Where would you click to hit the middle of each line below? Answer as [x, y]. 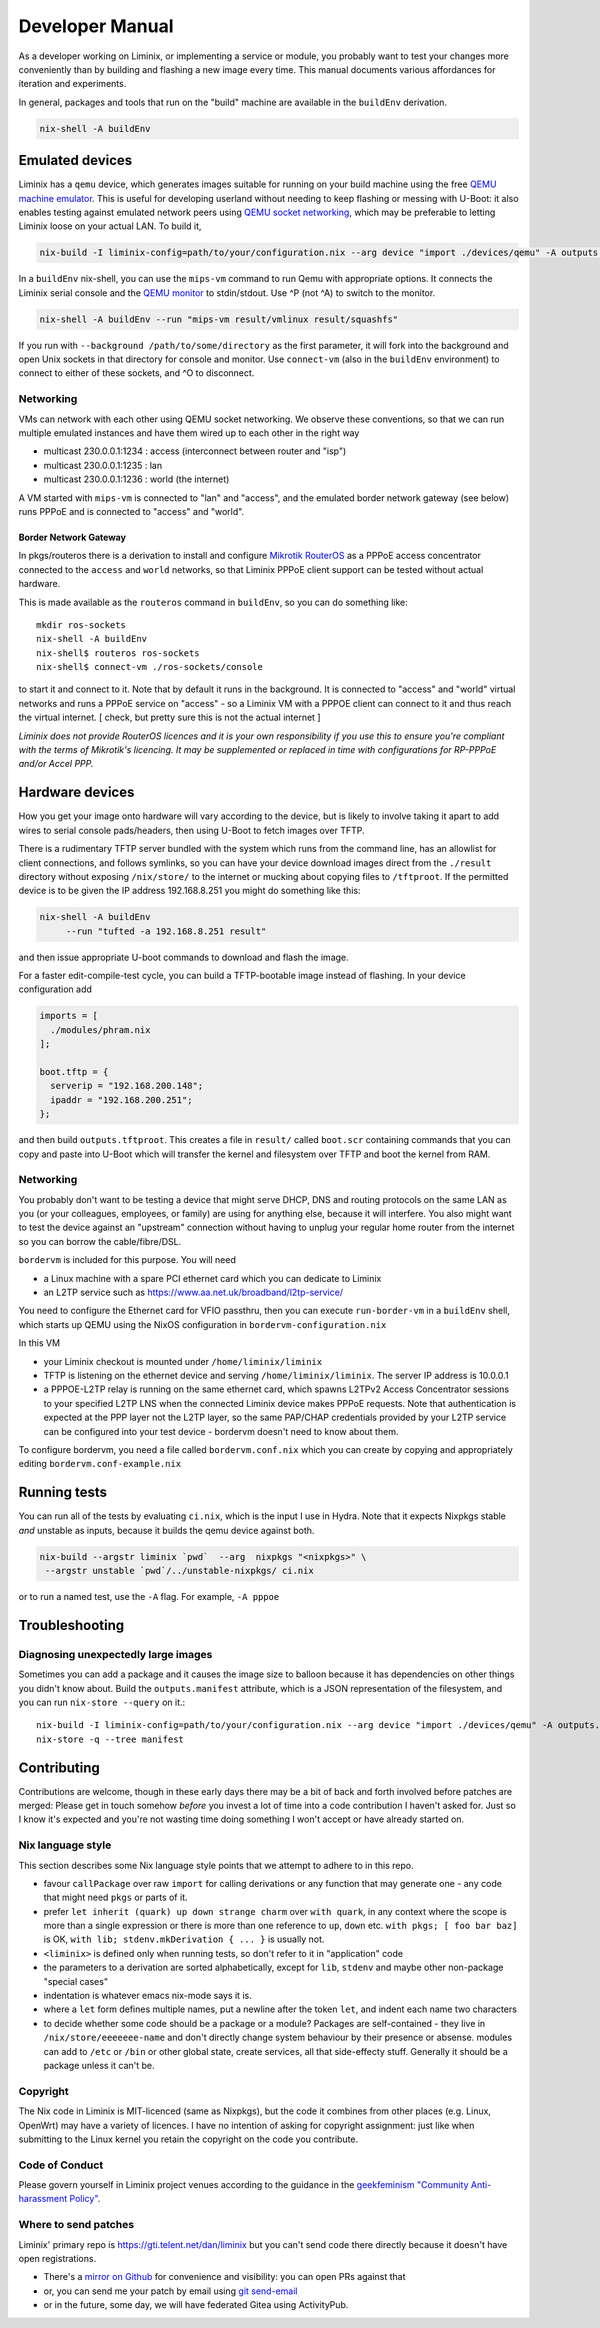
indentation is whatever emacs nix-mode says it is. [147, 1996]
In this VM [39, 1343]
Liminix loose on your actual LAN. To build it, [110, 226]
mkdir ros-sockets [81, 624]
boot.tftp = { [74, 1071]
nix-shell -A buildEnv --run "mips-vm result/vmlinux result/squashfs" [219, 319]
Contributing [59, 1767]
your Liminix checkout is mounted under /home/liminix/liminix [183, 1361]
